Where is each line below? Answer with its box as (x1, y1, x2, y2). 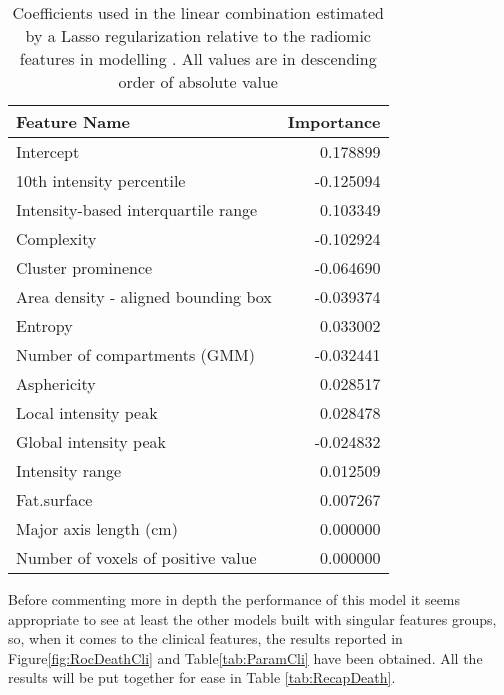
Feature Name (16, 110, 131, 133)
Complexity (16, 227, 97, 250)
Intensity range (16, 459, 122, 482)
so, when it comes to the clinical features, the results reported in (8, 628, 403, 649)
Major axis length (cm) (16, 517, 178, 540)
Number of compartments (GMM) (16, 343, 255, 366)
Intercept (16, 140, 80, 163)
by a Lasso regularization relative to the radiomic (25, 24, 371, 47)
